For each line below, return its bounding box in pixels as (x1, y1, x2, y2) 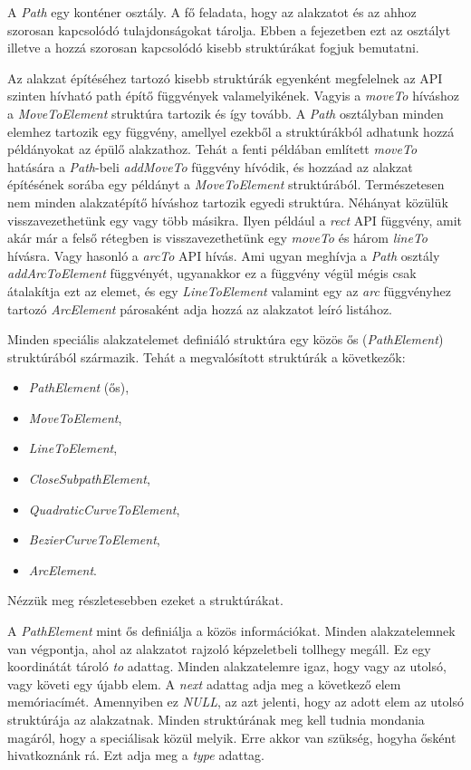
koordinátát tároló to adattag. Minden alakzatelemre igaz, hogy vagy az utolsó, (7, 657, 447, 676)
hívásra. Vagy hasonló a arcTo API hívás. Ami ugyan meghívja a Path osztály (7, 245, 440, 265)
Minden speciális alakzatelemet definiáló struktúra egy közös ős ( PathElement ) (7, 330, 444, 349)
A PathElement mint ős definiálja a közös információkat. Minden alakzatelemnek (7, 621, 456, 640)
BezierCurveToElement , (28, 530, 160, 549)
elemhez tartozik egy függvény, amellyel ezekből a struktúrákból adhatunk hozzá (7, 121, 455, 140)
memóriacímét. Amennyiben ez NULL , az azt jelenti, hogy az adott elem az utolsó (7, 692, 464, 711)
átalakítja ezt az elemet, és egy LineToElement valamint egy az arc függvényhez (7, 281, 451, 300)
